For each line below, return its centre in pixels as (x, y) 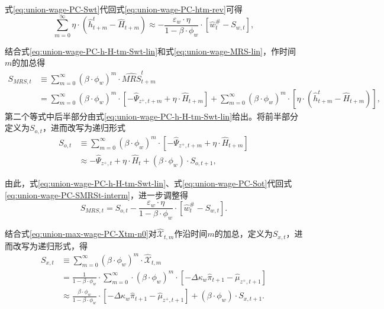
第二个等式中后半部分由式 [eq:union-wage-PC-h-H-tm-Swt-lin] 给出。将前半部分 (152, 116)
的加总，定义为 (243, 234)
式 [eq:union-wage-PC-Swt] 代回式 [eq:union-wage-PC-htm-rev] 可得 (124, 9)
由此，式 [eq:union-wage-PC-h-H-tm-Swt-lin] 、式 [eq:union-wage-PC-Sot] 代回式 (149, 183)
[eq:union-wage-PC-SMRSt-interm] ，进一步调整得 (97, 194)
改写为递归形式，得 (50, 245)
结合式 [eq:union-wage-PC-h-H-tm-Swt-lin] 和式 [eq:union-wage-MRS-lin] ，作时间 (150, 51)
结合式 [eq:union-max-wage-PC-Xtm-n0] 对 (81, 234)
